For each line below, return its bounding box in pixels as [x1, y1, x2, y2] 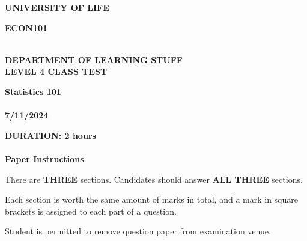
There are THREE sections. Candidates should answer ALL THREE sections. [5, 172, 303, 185]
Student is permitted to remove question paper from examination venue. [5, 225, 271, 237]
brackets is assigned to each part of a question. [5, 204, 177, 217]
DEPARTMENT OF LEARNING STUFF [5, 53, 183, 66]
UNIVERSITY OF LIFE [5, 1, 109, 13]
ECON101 [5, 21, 48, 34]
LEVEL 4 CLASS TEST [5, 65, 108, 78]
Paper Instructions [5, 152, 84, 165]
